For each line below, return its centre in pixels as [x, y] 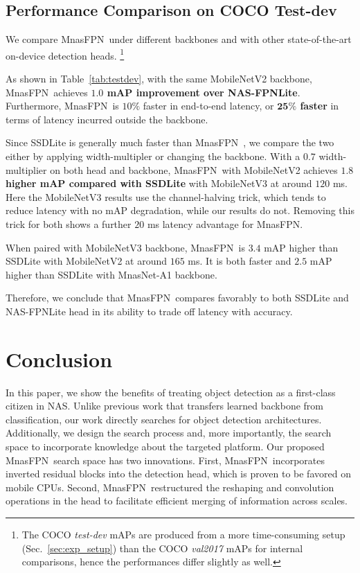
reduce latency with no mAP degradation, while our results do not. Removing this [180, 210]
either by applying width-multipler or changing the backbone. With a [153, 156]
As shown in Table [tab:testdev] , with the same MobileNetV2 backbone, [159, 79]
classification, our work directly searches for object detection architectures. [164, 419]
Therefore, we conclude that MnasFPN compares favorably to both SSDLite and [177, 298]
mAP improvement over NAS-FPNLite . [204, 92]
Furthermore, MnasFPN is [62, 106]
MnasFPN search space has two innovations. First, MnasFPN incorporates [165, 460]
